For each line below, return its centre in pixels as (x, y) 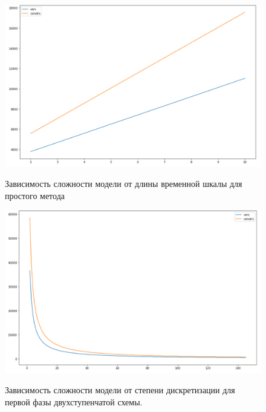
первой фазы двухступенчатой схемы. (74, 401)
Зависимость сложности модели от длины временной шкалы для (124, 184)
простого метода (35, 195)
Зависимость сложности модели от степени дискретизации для (120, 390)
